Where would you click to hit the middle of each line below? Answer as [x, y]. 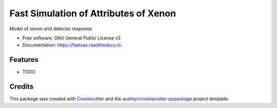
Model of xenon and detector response [51, 29]
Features [24, 60]
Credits [22, 87]
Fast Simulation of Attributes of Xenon [93, 13]
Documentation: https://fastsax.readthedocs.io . [72, 45]
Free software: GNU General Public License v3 [72, 38]
